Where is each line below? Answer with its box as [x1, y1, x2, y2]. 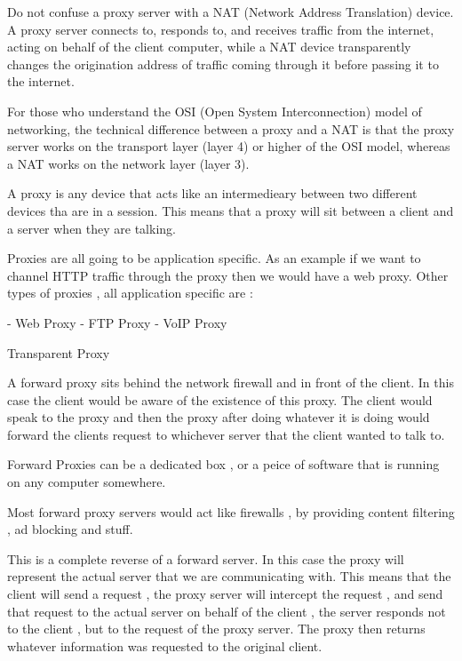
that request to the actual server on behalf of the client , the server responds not [7, 601, 446, 620]
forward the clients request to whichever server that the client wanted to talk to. [7, 425, 445, 443]
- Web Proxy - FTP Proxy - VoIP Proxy [7, 313, 227, 331]
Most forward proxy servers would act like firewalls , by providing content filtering [7, 502, 455, 521]
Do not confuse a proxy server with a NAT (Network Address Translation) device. [7, 3, 454, 20]
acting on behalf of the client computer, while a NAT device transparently [7, 37, 411, 56]
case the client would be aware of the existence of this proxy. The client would [7, 390, 433, 409]
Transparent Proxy [7, 343, 110, 362]
